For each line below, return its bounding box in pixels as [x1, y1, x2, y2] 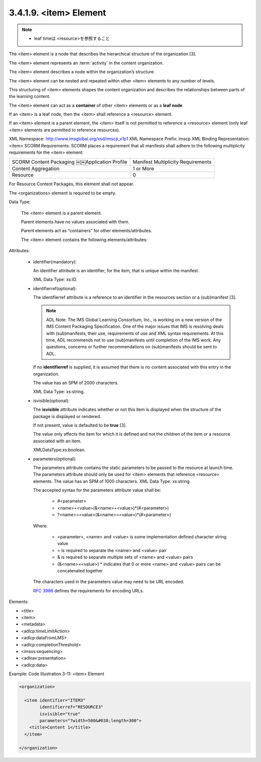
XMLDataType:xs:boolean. [33, 447, 86, 453]
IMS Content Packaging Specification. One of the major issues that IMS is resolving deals [46, 324, 224, 329]
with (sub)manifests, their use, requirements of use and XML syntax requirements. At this [46, 330, 224, 336]
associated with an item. [33, 438, 82, 444]
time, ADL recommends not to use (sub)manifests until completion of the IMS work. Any [46, 337, 221, 343]
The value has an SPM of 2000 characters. [33, 380, 118, 386]
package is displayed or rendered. [33, 413, 101, 419]
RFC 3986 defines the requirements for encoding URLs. [33, 587, 144, 594]
